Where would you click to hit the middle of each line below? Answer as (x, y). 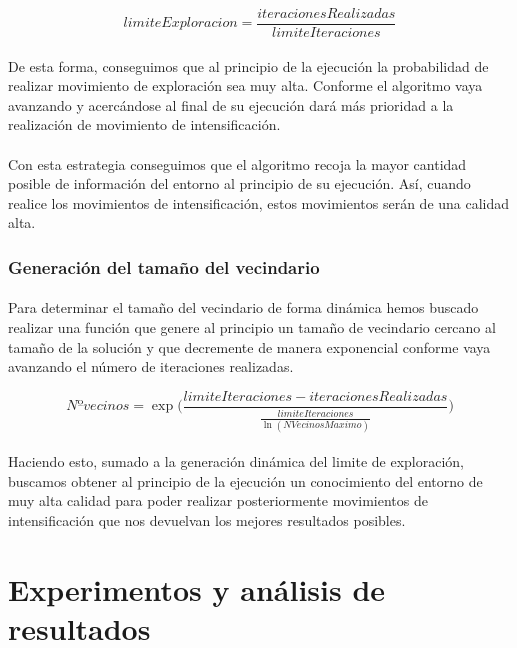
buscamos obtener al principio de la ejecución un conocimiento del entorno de (245, 480)
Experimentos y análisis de (197, 588)
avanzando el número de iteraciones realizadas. (151, 366)
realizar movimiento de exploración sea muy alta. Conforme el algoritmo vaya (245, 85)
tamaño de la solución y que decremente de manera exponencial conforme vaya (249, 346)
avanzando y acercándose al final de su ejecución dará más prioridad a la (231, 104)
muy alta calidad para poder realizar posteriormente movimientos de (218, 500)
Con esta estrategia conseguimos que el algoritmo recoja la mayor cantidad (237, 163)
